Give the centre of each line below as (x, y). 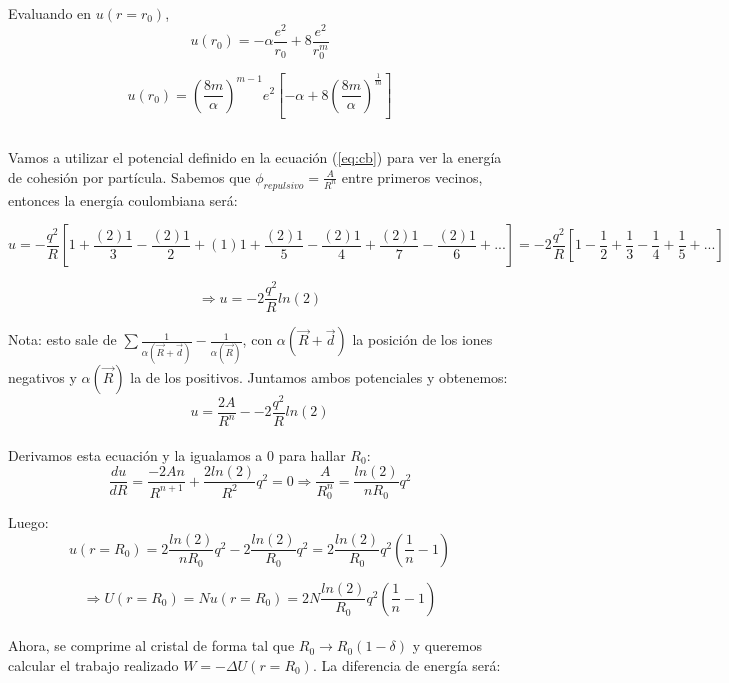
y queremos (447, 645)
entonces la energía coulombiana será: (123, 199)
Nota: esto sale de (62, 339)
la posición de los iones (422, 339)
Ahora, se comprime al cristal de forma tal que (151, 645)
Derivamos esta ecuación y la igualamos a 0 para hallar (177, 454)
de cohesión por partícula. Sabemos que (129, 176)
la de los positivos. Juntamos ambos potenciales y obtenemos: (319, 376)
